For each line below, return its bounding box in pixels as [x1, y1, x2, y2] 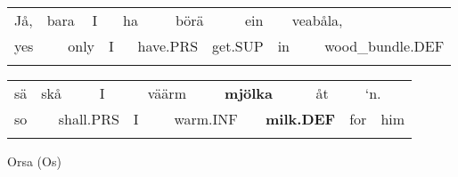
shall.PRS [58, 109, 119, 129]
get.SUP [212, 36, 264, 56]
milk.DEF [266, 109, 336, 129]
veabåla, [291, 10, 343, 30]
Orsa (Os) [7, 152, 61, 170]
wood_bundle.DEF [324, 36, 445, 56]
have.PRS [137, 36, 199, 56]
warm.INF [174, 109, 238, 129]
